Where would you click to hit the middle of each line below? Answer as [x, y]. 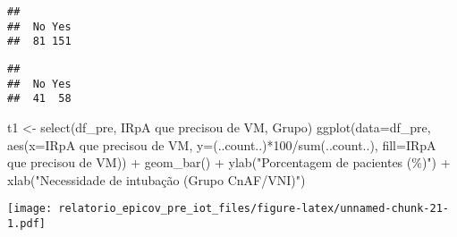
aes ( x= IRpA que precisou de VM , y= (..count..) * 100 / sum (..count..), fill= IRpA [222, 144]
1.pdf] [26, 223]
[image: [30, 209]
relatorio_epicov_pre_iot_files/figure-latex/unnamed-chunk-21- [254, 209]
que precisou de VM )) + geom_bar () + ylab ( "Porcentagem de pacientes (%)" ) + [229, 162]
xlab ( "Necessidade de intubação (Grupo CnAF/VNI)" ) [157, 179]
